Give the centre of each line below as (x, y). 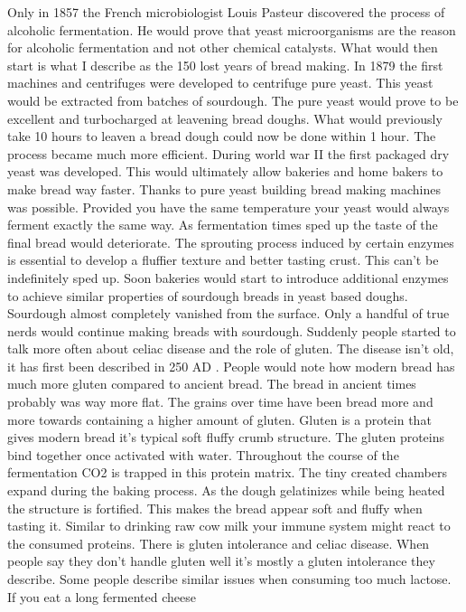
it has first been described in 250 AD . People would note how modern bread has (231, 366)
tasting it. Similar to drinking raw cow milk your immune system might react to (229, 526)
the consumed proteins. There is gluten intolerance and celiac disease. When (219, 543)
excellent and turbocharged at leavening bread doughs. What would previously (225, 118)
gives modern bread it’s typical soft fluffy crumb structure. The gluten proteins (226, 437)
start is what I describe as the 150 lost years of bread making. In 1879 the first (225, 65)
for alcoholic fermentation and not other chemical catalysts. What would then (223, 47)
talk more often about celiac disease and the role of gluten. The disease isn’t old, (231, 348)
